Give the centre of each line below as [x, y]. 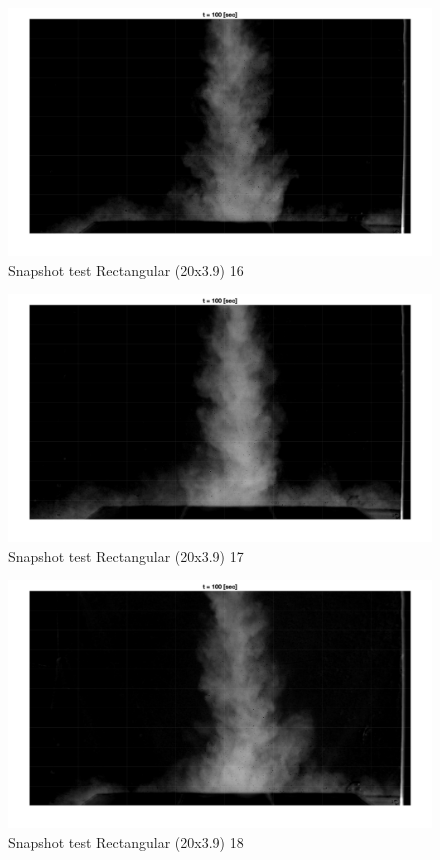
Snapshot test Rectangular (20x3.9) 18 [126, 842]
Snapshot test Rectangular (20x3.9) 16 [126, 269]
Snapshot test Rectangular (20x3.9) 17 [126, 555]
